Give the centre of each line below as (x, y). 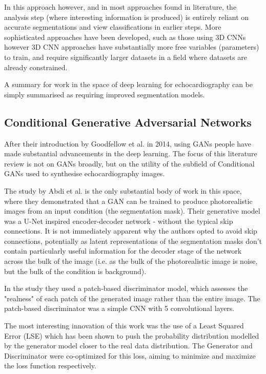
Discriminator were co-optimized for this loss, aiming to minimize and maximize (130, 355)
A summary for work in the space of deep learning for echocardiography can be (128, 84)
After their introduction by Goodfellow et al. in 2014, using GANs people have (128, 143)
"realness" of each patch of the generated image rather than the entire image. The (132, 298)
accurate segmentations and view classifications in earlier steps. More (113, 27)
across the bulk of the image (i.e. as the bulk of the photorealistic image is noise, (131, 261)
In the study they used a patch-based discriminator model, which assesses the (126, 288)
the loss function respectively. (50, 366)
